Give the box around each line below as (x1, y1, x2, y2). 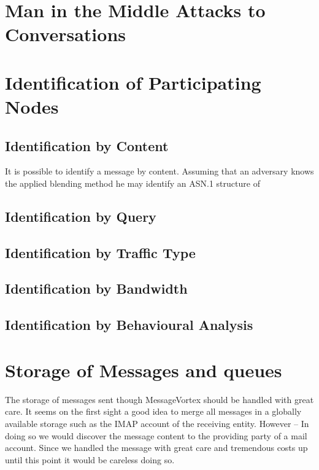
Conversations (5, 22, 126, 47)
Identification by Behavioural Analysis (5, 315, 253, 334)
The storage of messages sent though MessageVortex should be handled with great (5, 393, 314, 405)
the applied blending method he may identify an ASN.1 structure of (5, 176, 260, 189)
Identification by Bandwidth (5, 279, 188, 298)
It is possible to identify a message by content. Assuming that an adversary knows (5, 165, 314, 178)
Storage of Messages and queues (5, 357, 282, 382)
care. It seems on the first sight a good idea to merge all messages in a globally (5, 405, 302, 418)
